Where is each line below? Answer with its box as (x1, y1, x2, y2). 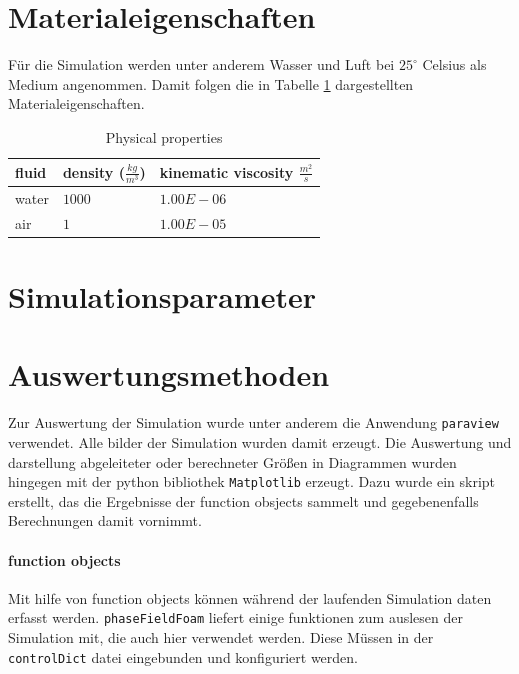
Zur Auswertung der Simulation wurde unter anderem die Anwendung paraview (8, 412, 499, 433)
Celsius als (422, 54, 487, 75)
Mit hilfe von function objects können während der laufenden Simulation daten (8, 587, 492, 608)
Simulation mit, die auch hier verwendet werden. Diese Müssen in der (8, 627, 434, 648)
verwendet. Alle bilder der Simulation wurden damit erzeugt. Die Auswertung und (8, 431, 512, 452)
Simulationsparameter (8, 276, 316, 317)
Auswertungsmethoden (8, 354, 330, 395)
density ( (62, 161, 125, 182)
